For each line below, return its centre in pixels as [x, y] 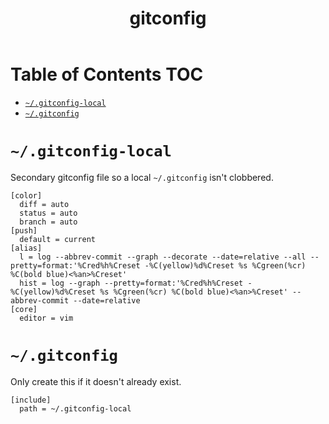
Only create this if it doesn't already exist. [96, 381]
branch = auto [48, 222]
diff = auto [44, 204]
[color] [26, 195]
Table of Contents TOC [107, 74]
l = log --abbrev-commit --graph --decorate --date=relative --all [163, 257]
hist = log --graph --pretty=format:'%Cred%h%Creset [131, 283]
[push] [24, 230]
